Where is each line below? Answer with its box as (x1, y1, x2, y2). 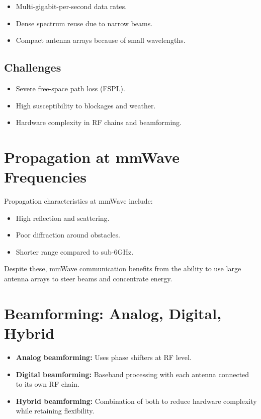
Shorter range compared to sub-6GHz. (16, 246, 134, 257)
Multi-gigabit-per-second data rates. (16, 1, 127, 11)
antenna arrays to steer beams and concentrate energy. (4, 273, 172, 284)
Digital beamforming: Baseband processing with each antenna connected (16, 369, 249, 379)
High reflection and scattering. (16, 212, 110, 223)
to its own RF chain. (16, 379, 79, 389)
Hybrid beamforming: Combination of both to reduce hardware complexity (16, 395, 257, 406)
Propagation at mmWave (4, 146, 180, 167)
